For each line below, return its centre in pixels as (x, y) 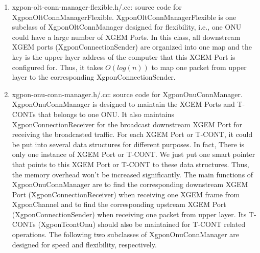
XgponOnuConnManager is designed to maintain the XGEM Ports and (123, 104)
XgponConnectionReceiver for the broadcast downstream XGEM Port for (127, 124)
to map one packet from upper (199, 67)
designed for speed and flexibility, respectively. (84, 244)
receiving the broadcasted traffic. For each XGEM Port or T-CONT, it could (132, 134)
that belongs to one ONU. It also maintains (106, 114)
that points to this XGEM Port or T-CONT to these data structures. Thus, (131, 164)
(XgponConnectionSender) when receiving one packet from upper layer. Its (129, 214)
